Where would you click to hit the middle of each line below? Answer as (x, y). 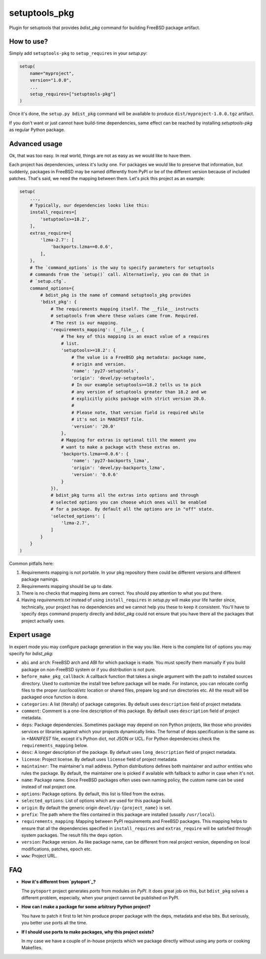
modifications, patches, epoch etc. (57, 849)
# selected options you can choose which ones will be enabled (129, 502)
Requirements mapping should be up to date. (67, 586)
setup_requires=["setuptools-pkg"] (73, 94)
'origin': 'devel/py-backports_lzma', (118, 468)
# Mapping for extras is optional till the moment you (129, 440)
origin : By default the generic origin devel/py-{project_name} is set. (97, 808)
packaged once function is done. (55, 697)
